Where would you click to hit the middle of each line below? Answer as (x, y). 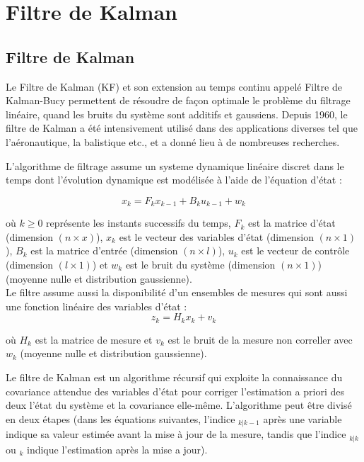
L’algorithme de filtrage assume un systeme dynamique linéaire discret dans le (175, 165)
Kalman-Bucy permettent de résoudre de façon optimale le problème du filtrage (178, 100)
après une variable (303, 418)
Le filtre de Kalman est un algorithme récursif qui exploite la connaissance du (174, 377)
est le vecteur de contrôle (295, 250)
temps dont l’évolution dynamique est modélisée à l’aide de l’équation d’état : (174, 180)
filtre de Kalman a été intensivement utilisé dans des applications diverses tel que (182, 128)
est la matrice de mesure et (94, 339)
